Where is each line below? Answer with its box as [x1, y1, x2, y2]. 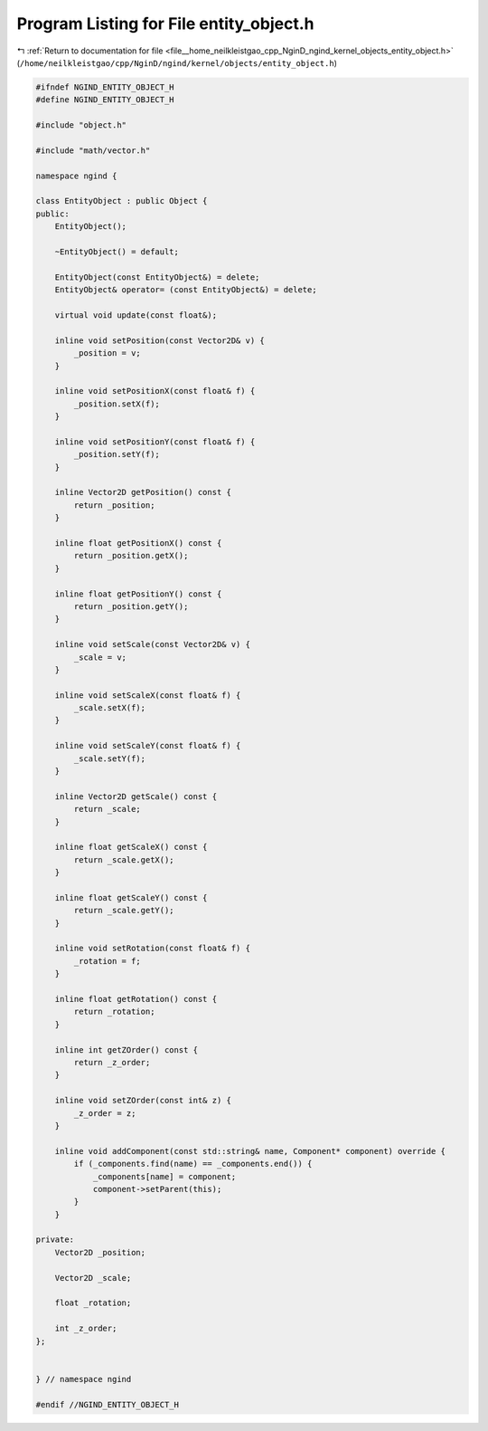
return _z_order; [73, 1057, 151, 1067]
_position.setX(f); [73, 398, 160, 409]
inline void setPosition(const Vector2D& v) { [54, 335, 266, 346]
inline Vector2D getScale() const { [54, 791, 217, 801]
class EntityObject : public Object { [35, 196, 208, 206]
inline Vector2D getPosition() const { [54, 487, 232, 498]
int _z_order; [54, 1323, 117, 1334]
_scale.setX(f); [73, 702, 146, 713]
